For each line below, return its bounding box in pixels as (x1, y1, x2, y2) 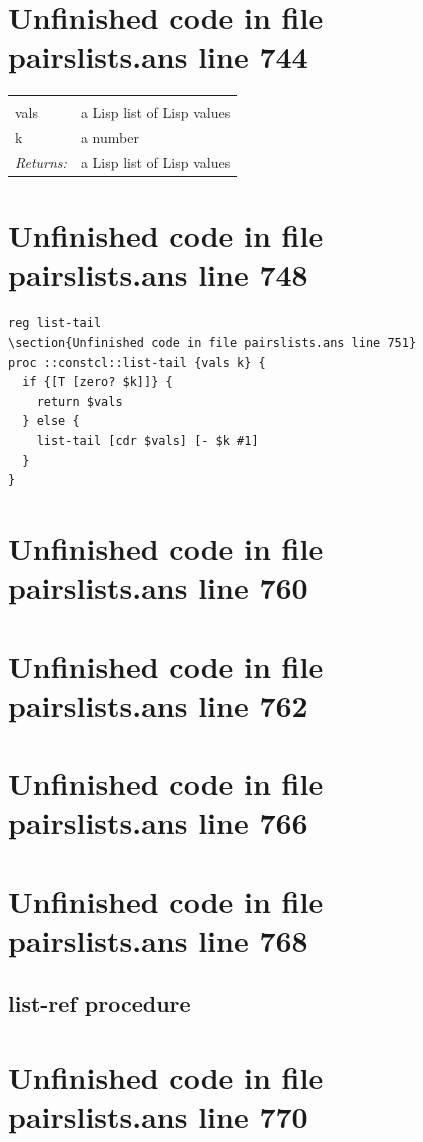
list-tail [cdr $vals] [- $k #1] (36, 433, 259, 448)
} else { (22, 414, 80, 429)
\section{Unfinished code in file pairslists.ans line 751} (8, 336, 417, 350)
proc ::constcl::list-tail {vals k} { (8, 355, 266, 370)
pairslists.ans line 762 (8, 684, 308, 725)
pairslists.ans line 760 (8, 567, 308, 608)
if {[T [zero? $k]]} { (22, 375, 173, 390)
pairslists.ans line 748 (8, 254, 308, 295)
